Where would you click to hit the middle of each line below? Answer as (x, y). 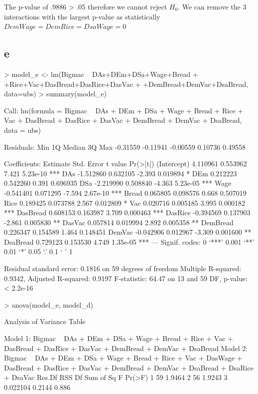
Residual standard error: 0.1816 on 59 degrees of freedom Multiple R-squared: (123, 268)
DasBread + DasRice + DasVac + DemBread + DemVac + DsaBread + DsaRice (129, 367)
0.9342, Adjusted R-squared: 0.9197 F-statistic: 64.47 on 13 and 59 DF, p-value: (126, 278)
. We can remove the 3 (212, 6)
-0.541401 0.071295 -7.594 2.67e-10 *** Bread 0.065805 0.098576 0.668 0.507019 (125, 193)
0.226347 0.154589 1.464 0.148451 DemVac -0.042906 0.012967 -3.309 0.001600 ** (128, 232)
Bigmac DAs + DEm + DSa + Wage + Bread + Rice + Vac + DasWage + (123, 358)
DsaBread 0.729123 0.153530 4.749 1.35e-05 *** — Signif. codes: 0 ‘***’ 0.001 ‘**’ (129, 241)
